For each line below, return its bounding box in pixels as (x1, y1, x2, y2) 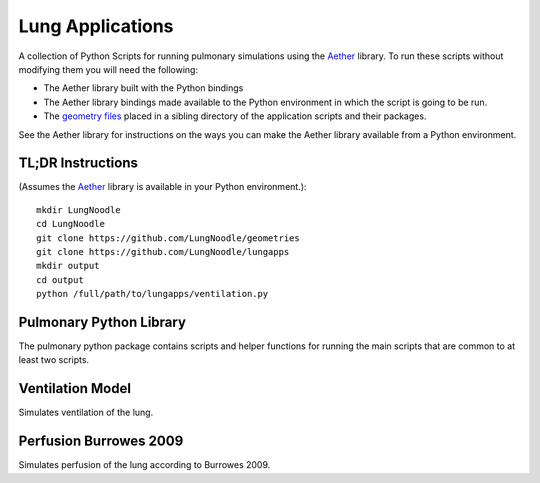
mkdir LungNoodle (36, 204, 121, 215)
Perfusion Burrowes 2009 (18, 433, 184, 450)
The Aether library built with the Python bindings (43, 82, 244, 94)
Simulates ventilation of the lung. (18, 406, 154, 419)
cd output (36, 274, 84, 285)
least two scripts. (18, 354, 90, 366)
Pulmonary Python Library (18, 313, 187, 330)
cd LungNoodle (36, 218, 105, 230)
